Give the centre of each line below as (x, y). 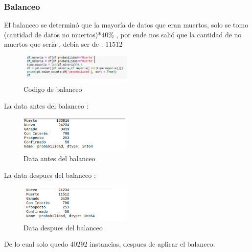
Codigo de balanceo (53, 89)
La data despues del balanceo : (50, 175)
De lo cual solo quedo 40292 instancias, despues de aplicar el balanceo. (110, 244)
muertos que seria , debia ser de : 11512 (63, 44)
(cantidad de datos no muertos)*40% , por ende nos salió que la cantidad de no (123, 34)
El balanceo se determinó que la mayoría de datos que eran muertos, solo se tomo (126, 25)
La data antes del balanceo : (46, 106)
